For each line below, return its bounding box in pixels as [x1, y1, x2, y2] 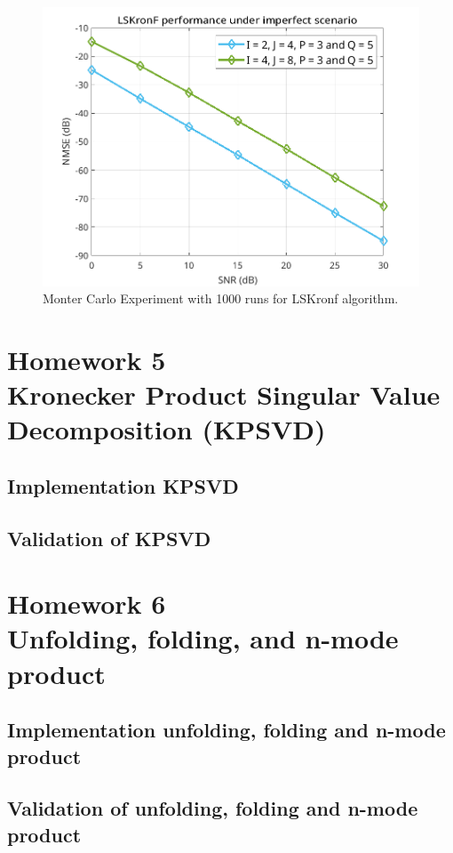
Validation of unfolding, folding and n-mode [7, 794, 418, 822]
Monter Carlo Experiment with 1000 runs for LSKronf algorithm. [43, 289, 399, 308]
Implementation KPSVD [7, 471, 239, 499]
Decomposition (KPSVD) [7, 411, 326, 447]
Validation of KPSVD [7, 524, 211, 551]
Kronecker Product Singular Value [7, 376, 441, 413]
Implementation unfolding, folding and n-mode [7, 716, 446, 744]
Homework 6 [7, 585, 166, 622]
